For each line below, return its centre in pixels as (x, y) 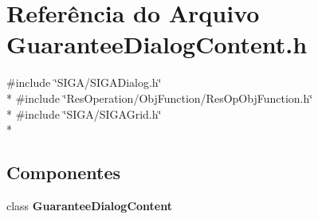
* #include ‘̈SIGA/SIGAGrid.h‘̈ (84, 113)
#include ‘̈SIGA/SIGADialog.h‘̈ (84, 82)
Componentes (64, 172)
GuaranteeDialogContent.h (157, 44)
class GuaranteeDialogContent (89, 205)
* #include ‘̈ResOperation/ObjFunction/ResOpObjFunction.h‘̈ (160, 98)
